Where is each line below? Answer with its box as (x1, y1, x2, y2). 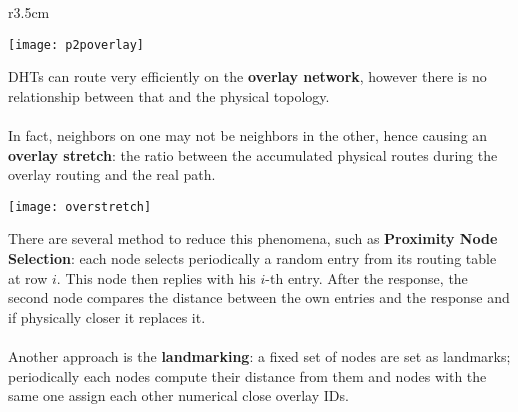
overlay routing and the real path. (8, 164, 216, 185)
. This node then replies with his (56, 267, 256, 288)
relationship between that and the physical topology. (8, 85, 330, 106)
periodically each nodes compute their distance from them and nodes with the (8, 365, 487, 386)
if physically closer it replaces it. (8, 306, 206, 327)
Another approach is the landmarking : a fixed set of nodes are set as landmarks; (8, 346, 511, 367)
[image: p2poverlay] (8, 37, 145, 52)
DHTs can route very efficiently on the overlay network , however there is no (8, 66, 487, 87)
